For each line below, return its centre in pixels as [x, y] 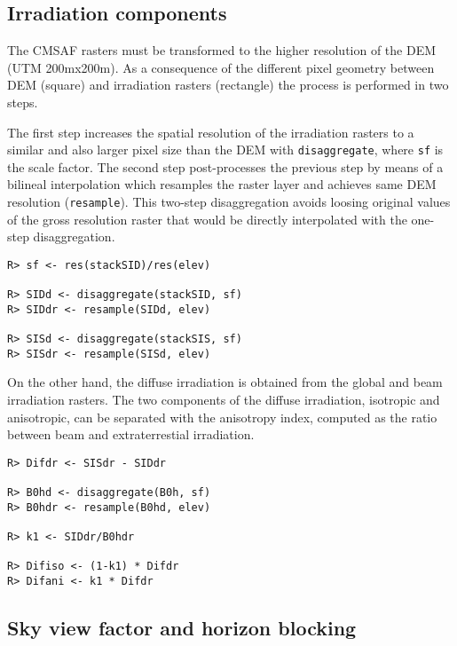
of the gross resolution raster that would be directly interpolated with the [207, 219]
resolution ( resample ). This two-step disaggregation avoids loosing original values [229, 202]
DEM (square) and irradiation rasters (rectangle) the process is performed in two [228, 85]
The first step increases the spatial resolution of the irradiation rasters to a [211, 132]
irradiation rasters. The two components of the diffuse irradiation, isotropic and [224, 400]
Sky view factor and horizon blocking [182, 628]
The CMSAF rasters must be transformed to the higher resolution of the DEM [222, 50]
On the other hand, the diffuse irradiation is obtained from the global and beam [225, 382]
